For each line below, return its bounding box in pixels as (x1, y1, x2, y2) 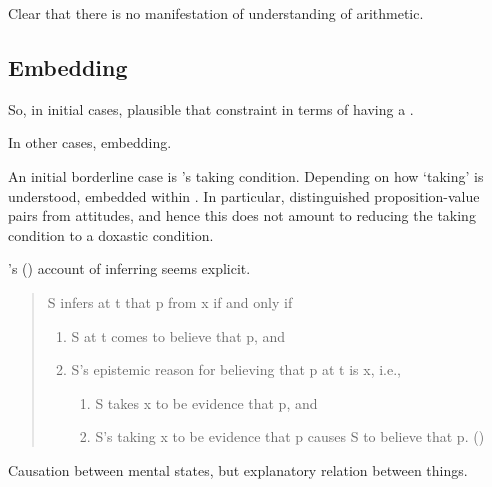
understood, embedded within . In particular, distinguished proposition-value (8, 185, 480, 206)
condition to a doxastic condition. (8, 224, 214, 245)
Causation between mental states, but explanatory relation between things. (8, 459, 468, 480)
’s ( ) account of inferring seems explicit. (8, 258, 251, 279)
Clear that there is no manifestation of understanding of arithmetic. (8, 3, 424, 23)
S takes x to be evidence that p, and (95, 392, 318, 413)
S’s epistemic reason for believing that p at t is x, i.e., (71, 359, 401, 380)
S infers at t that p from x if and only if (47, 291, 293, 312)
